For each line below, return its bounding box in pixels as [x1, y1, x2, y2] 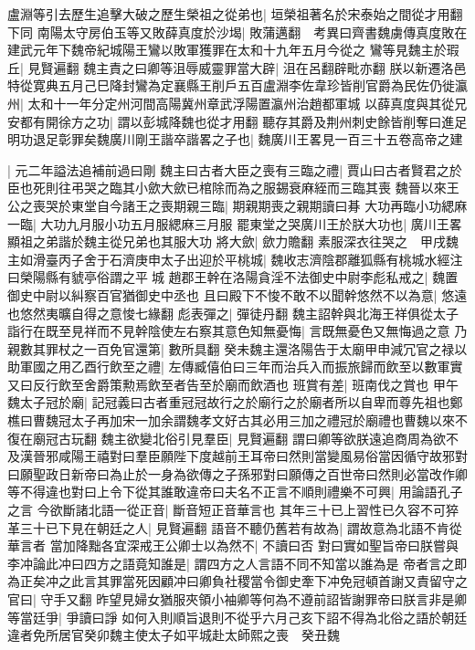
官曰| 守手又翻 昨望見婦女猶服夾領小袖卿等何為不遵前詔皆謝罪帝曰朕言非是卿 [7, 590, 468, 608]
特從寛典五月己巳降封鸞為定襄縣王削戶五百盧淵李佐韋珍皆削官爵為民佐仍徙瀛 [7, 76, 468, 95]
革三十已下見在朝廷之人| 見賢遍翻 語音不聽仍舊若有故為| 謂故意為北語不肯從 [7, 518, 462, 537]
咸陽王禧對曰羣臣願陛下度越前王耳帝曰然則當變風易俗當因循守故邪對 [58, 446, 468, 466]
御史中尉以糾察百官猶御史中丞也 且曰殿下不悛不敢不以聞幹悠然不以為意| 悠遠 [7, 285, 468, 304]
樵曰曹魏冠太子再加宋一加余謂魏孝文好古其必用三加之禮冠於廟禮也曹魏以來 [7, 411, 455, 430]
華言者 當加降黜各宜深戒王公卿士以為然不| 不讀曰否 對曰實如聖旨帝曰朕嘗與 [7, 536, 459, 555]
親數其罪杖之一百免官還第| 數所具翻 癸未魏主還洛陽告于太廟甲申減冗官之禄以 [7, 339, 468, 358]
